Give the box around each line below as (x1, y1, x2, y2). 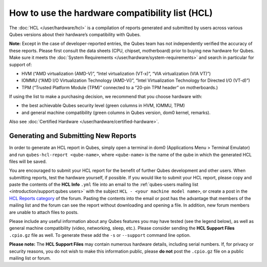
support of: (9, 61, 32, 67)
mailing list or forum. (9, 255, 51, 261)
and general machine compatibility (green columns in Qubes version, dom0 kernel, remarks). (21, 109, 211, 115)
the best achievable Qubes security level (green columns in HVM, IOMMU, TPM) (21, 103, 185, 108)
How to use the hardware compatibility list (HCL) (9, 7, 213, 18)
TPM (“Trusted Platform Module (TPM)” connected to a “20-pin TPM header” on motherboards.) (21, 84, 218, 90)
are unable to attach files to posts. (9, 209, 79, 215)
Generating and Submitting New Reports (9, 132, 137, 140)
